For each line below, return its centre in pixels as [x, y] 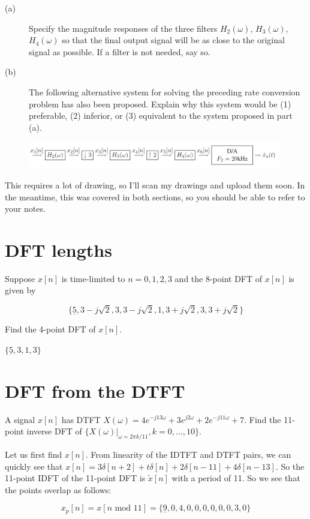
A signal [20, 419]
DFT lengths [58, 249]
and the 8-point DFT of [219, 278]
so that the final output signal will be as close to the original [173, 40]
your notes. [25, 208]
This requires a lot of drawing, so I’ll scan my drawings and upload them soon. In [155, 184]
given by [20, 290]
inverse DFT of [54, 431]
